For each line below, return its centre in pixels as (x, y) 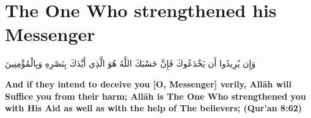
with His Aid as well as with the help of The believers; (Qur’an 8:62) (153, 108)
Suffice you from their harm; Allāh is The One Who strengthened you (155, 96)
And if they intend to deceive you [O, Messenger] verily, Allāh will (148, 83)
